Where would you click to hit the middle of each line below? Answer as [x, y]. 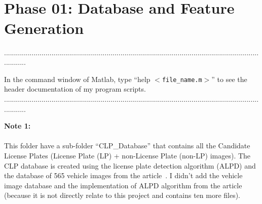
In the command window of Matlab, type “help [77, 79]
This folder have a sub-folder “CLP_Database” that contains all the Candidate [127, 146]
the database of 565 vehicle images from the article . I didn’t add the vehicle [123, 175]
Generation [44, 28]
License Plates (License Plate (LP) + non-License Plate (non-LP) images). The [127, 155]
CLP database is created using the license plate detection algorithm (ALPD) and [130, 165]
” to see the [229, 79]
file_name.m [182, 80]
